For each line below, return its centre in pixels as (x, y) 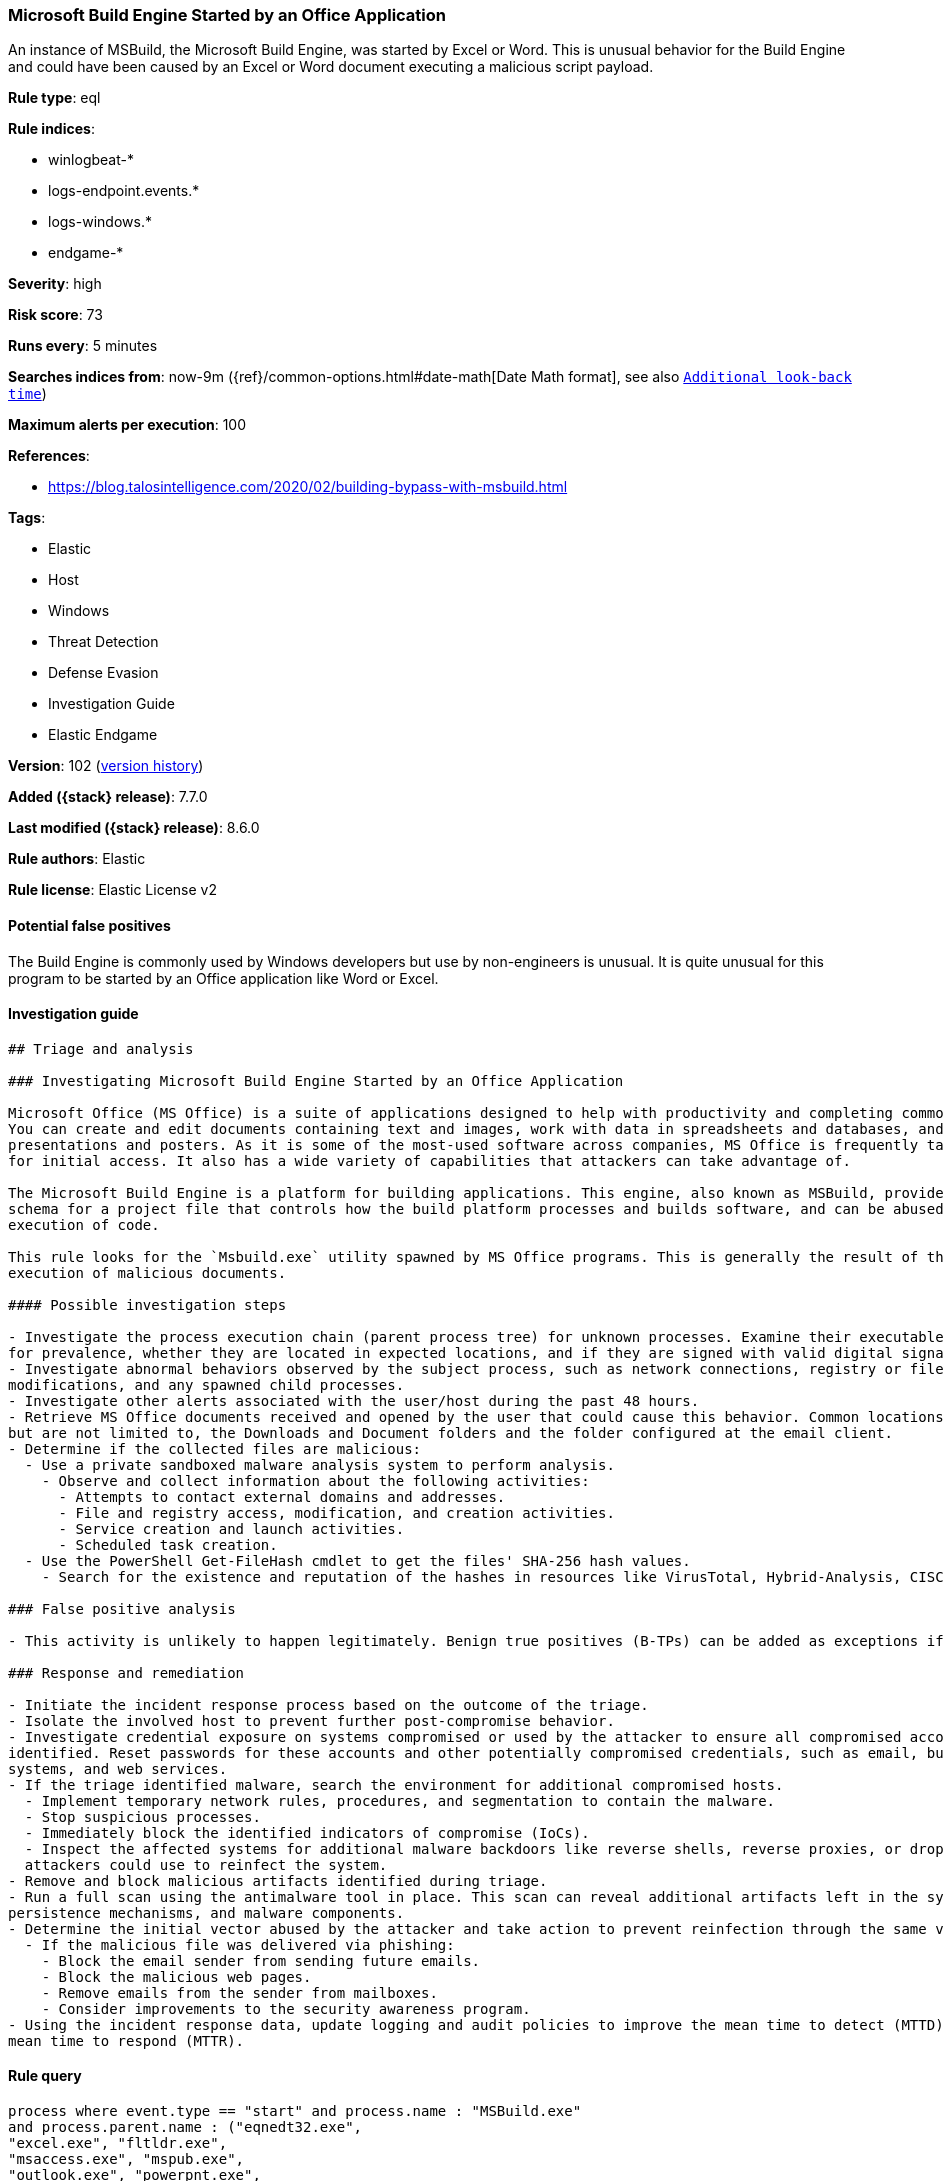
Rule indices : (51, 129)
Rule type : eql (54, 98)
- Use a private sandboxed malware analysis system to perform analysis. (319, 1464)
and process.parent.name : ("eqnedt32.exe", (185, 2127)
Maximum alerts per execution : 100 (127, 425)
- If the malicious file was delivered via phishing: (239, 1944)
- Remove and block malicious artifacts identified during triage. (278, 1880)
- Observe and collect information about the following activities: (315, 1480)
